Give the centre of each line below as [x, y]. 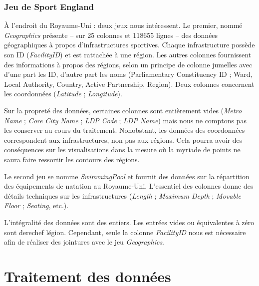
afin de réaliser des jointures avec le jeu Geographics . [84, 242]
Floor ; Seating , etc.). [36, 205]
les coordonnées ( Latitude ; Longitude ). [63, 94]
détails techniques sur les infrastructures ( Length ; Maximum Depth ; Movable [123, 195]
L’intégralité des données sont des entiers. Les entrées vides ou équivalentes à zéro [129, 222]
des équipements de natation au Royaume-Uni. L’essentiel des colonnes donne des [129, 186]
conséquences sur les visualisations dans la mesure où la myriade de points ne [122, 149]
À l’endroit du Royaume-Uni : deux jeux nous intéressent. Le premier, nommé [123, 25]
